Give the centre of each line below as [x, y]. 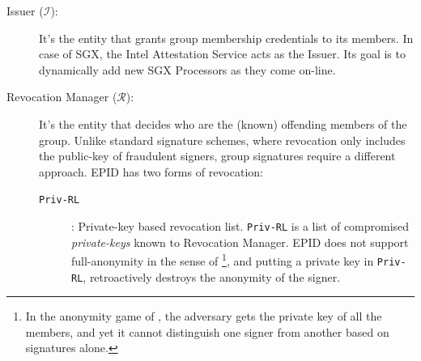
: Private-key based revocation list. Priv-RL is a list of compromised [240, 226]
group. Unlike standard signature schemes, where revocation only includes [222, 140]
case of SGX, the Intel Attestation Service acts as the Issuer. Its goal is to [222, 54]
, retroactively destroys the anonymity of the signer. [212, 276]
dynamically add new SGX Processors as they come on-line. [187, 69]
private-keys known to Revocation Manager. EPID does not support [240, 242]
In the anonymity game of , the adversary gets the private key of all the [204, 316]
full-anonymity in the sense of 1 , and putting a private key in [223, 259]
